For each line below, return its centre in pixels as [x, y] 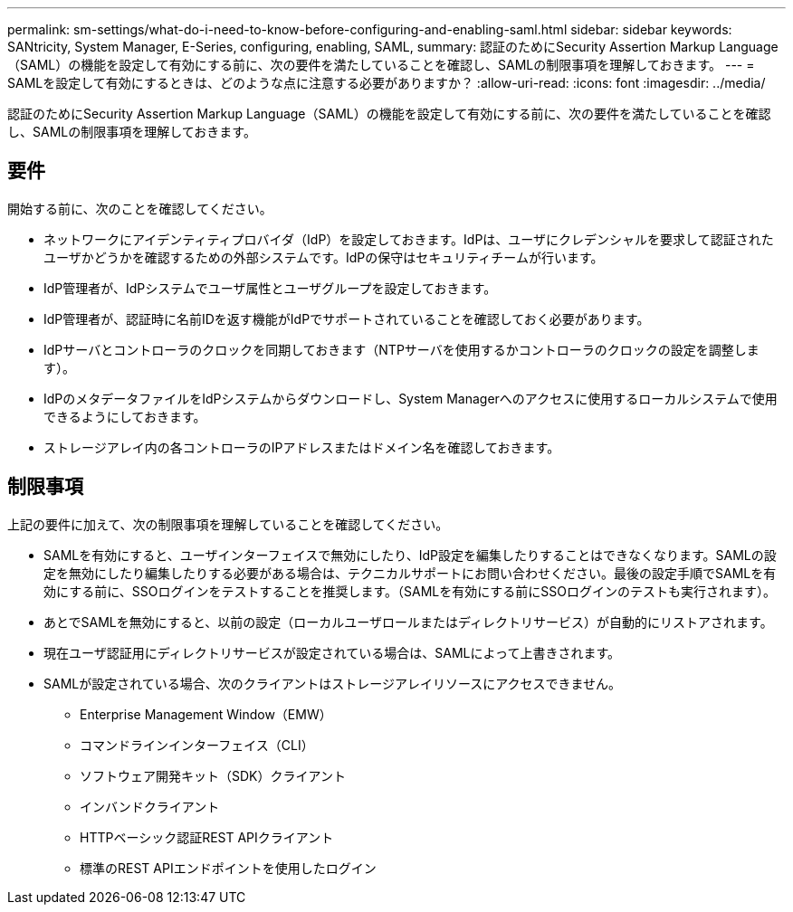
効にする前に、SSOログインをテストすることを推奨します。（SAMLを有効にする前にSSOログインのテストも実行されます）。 [410, 591]
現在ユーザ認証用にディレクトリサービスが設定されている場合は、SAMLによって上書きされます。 [332, 652]
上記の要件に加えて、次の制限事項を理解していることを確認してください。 [228, 524]
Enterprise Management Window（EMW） [206, 714]
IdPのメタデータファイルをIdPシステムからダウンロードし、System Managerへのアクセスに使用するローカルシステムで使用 [411, 398]
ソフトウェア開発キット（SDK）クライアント [213, 775]
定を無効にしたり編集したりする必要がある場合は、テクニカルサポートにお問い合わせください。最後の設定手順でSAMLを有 [410, 573]
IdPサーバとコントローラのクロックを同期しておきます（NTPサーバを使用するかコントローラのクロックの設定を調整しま [401, 349]
